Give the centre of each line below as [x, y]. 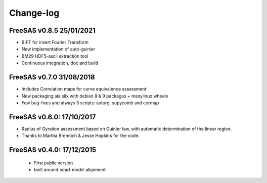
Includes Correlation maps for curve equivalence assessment [84, 89]
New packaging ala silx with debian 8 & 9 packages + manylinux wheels [95, 96]
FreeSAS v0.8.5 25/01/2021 [52, 30]
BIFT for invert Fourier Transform [55, 43]
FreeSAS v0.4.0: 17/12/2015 [53, 150]
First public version [53, 163]
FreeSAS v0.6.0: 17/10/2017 [53, 117]
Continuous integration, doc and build [60, 63]
